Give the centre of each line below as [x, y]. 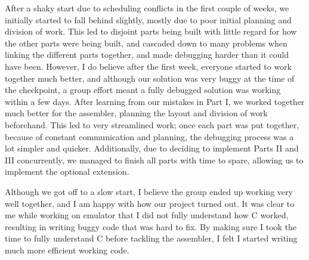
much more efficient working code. [67, 250]
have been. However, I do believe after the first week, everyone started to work [148, 66]
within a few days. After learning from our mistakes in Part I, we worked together [155, 101]
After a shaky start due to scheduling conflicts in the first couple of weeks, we [147, 8]
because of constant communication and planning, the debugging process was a [149, 136]
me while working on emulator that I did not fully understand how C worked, [147, 215]
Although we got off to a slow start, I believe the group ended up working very [149, 191]
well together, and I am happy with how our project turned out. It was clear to [150, 203]
